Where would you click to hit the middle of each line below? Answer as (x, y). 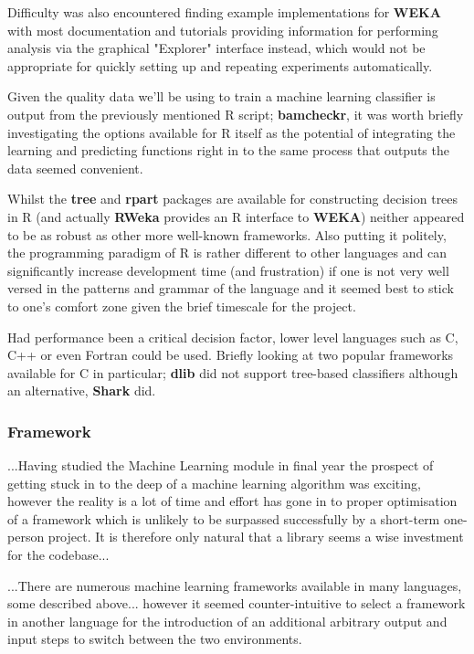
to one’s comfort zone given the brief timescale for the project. (182, 306)
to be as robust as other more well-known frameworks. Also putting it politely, (227, 234)
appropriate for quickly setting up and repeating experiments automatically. (220, 65)
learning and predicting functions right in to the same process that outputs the (228, 150)
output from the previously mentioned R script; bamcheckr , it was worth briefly (236, 114)
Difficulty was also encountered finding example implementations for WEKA (224, 12)
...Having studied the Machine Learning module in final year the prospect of (221, 465)
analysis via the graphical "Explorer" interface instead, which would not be (216, 48)
